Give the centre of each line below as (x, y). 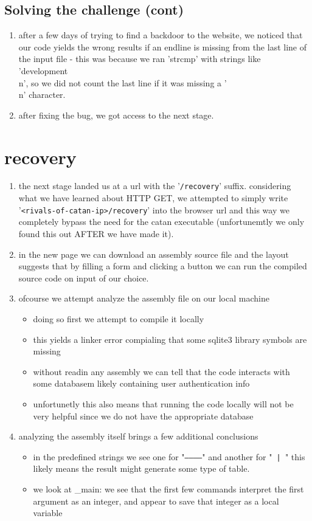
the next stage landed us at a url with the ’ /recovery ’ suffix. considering (155, 186)
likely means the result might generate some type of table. (141, 468)
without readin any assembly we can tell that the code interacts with (161, 371)
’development (43, 70)
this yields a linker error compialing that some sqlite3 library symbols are (170, 339)
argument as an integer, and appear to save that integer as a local (156, 501)
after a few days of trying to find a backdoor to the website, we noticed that (161, 35)
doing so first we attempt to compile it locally (119, 318)
